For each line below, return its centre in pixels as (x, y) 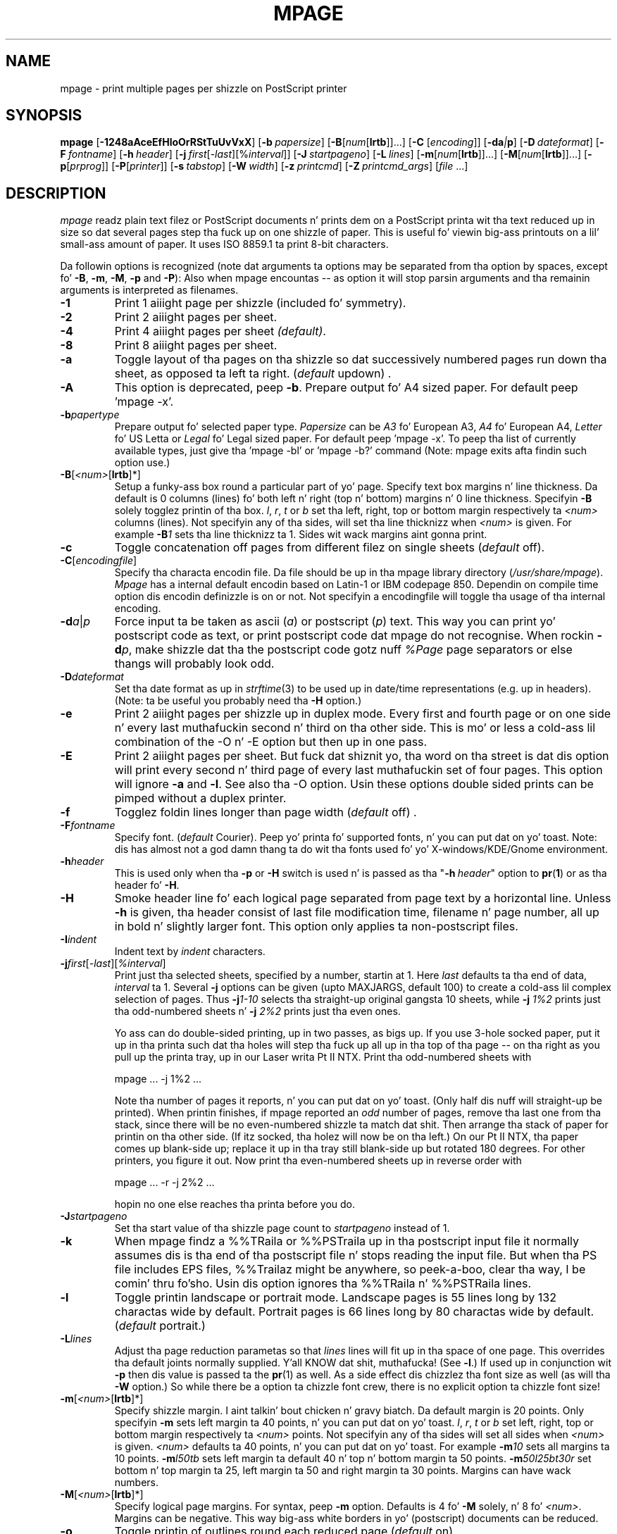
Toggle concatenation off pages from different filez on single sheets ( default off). (330, 548)
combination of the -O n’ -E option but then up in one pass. (271, 742)
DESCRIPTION (56, 193)
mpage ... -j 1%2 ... (158, 1079)
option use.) (142, 463)
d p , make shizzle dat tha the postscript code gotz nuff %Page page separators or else (343, 650)
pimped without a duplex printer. (200, 798)
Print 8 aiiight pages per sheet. (196, 345)
